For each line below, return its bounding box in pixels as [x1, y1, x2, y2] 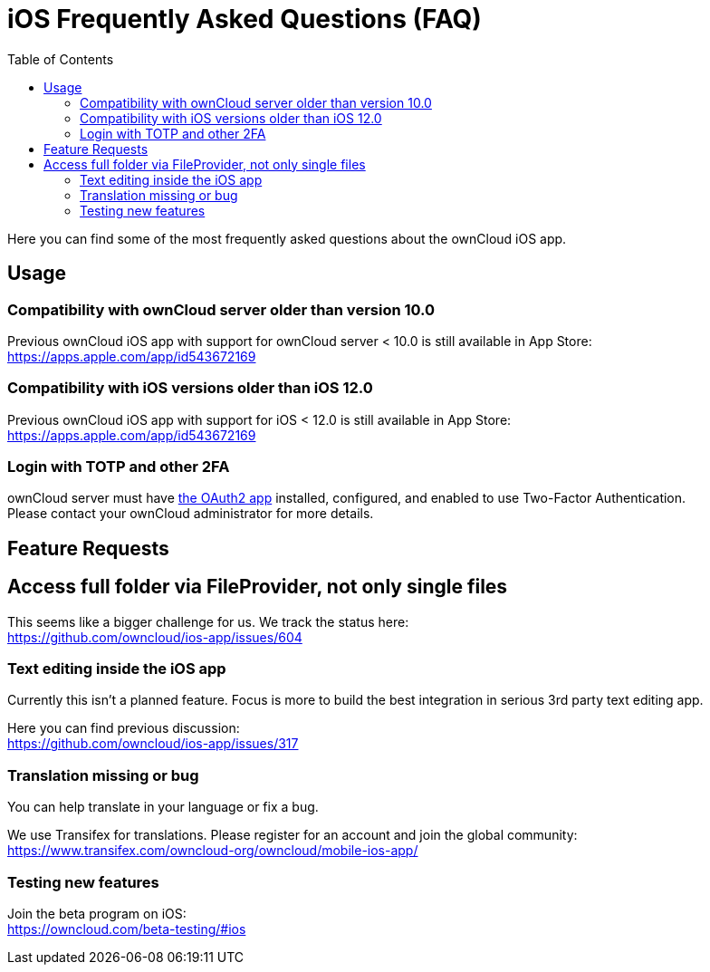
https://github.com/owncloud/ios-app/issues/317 [7, 736, 299, 752]
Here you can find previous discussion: [7, 720, 240, 736]
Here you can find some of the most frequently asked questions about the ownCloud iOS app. [7, 230, 567, 246]
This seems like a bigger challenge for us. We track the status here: [7, 613, 409, 630]
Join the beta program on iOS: [7, 905, 187, 921]
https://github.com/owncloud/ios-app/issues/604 [7, 629, 302, 645]
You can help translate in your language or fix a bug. [7, 799, 319, 815]
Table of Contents [7, 51, 114, 67]
